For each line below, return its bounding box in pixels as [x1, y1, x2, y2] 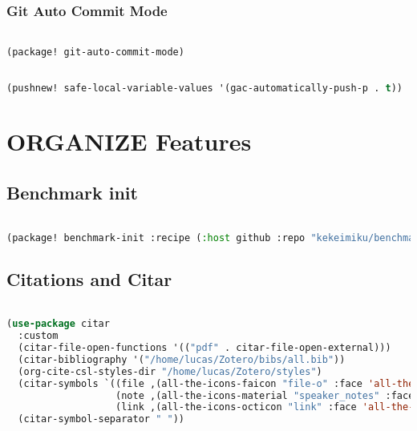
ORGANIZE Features [6, 125, 252, 158]
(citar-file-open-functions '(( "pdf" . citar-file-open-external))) [18, 342, 391, 353]
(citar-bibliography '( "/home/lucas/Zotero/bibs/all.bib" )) [18, 353, 346, 365]
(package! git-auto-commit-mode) [6, 46, 184, 58]
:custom [18, 330, 59, 342]
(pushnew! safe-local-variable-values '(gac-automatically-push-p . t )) [6, 83, 403, 95]
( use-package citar [6, 318, 110, 330]
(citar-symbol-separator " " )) [18, 413, 184, 425]
